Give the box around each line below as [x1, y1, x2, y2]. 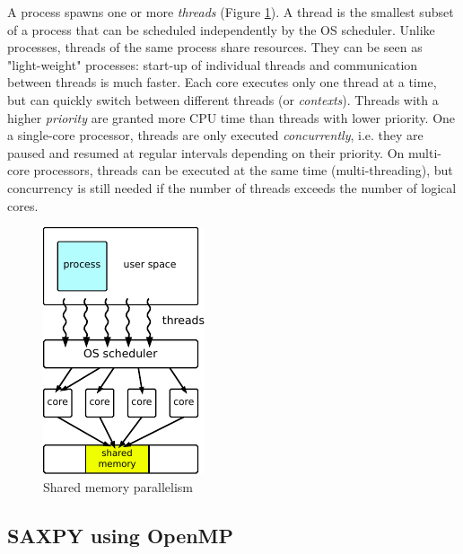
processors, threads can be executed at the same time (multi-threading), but [33, 161, 453, 180]
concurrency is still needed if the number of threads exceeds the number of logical [7, 178, 457, 197]
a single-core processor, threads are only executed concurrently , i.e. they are [7, 126, 424, 145]
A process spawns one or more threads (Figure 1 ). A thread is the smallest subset [7, 3, 454, 21]
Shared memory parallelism [43, 477, 194, 496]
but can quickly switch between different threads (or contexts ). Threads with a [7, 90, 439, 109]
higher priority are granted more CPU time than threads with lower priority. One [7, 108, 456, 127]
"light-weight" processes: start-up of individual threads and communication [7, 55, 418, 74]
